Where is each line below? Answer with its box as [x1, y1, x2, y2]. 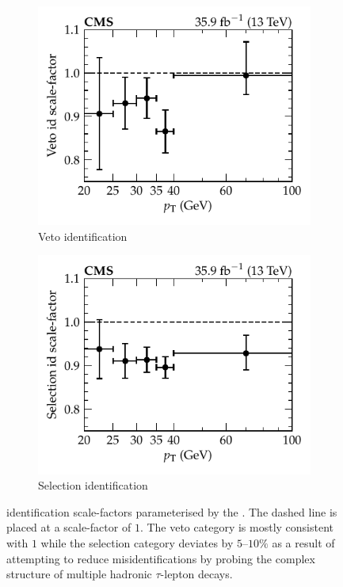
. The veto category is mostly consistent [139, 519, 334, 536]
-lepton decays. [160, 566, 233, 582]
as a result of [272, 535, 335, 551]
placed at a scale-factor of [6, 519, 131, 536]
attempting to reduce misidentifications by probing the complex [6, 550, 315, 566]
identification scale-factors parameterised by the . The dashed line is [6, 503, 337, 520]
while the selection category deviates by [40, 535, 234, 551]
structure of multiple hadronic [6, 566, 152, 582]
